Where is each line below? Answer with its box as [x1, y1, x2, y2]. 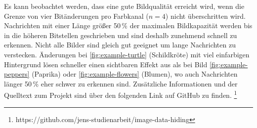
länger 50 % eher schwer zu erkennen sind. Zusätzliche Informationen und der [4, 78, 238, 88]
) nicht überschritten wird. [165, 10, 246, 21]
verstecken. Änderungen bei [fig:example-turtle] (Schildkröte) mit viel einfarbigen [4, 49, 250, 59]
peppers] [4, 69, 30, 79]
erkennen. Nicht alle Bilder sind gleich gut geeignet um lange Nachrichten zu [4, 40, 236, 50]
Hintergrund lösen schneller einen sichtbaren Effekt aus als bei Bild [4, 59, 208, 69]
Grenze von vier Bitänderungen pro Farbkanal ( [4, 10, 149, 21]
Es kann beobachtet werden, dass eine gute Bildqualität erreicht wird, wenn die [4, 1, 245, 11]
